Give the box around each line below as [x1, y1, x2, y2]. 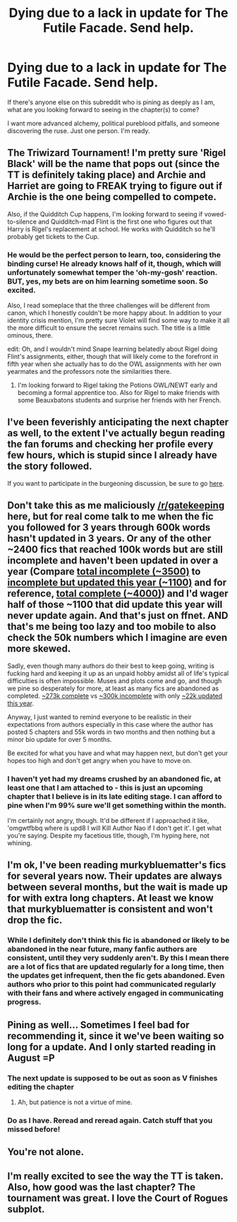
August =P [7, 1052, 55, 1064]
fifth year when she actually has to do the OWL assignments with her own [7, 360, 222, 368]
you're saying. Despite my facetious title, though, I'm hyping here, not [7, 831, 209, 840]
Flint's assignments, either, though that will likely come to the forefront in [7, 353, 219, 361]
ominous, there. [7, 331, 53, 340]
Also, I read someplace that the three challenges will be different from [7, 301, 210, 310]
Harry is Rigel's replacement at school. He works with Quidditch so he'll [7, 224, 216, 233]
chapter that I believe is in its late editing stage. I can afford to [7, 791, 222, 801]
